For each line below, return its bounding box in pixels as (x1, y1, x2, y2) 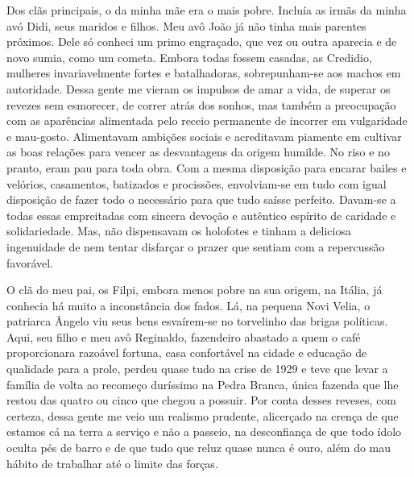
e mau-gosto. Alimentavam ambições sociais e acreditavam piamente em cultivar (6, 127, 402, 144)
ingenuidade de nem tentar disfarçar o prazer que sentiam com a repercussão (6, 238, 385, 255)
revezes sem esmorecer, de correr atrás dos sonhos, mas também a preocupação (6, 96, 396, 113)
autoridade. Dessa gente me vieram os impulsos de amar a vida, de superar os (6, 80, 391, 97)
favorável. (6, 254, 53, 271)
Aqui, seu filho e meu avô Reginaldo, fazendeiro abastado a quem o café (6, 328, 361, 345)
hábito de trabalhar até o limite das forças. (6, 454, 218, 471)
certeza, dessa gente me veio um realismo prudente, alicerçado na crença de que (6, 407, 399, 424)
